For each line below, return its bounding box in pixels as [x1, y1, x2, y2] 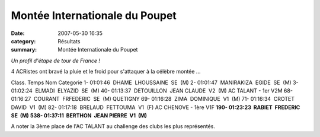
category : [11, 37, 36, 44]
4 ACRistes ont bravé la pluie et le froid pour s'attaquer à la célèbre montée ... [11, 68, 201, 75]
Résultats [57, 37, 81, 44]
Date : [11, 30, 25, 37]
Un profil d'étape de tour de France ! [11, 57, 101, 64]
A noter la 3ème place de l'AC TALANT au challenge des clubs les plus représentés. [11, 123, 216, 130]
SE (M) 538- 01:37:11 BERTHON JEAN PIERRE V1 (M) [11, 112, 148, 119]
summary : [11, 46, 37, 53]
